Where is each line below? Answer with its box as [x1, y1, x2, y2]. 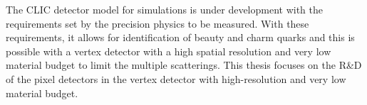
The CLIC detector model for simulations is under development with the [6, 2, 324, 16]
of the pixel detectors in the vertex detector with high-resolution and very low [6, 71, 346, 86]
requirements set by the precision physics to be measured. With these [6, 16, 309, 31]
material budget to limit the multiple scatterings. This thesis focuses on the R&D [6, 57, 362, 72]
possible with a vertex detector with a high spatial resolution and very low [6, 43, 331, 58]
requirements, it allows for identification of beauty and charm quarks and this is [6, 30, 355, 45]
